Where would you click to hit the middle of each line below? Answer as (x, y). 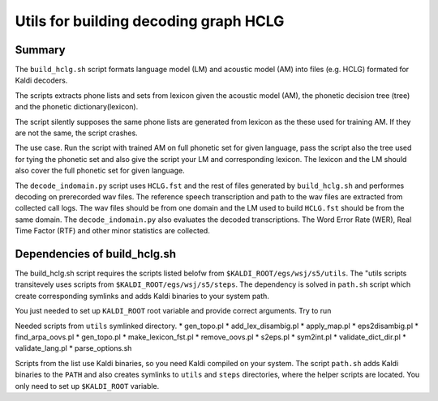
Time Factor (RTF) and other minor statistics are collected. (112, 231)
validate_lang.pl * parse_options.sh (73, 348)
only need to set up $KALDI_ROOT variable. (87, 386)
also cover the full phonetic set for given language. (100, 171)
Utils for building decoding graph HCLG (150, 21)
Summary (40, 50)
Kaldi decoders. (41, 80)
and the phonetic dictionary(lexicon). (77, 107)
